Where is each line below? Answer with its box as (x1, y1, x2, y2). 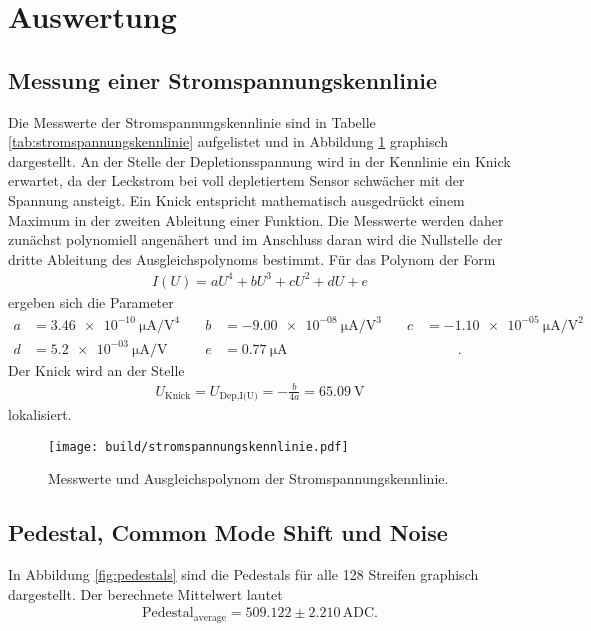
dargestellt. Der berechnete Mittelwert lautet (8, 583, 283, 604)
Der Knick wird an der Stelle (8, 359, 185, 380)
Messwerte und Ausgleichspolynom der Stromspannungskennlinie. (48, 468, 449, 489)
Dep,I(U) (219, 391, 258, 402)
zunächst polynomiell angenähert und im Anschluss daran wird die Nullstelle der (8, 229, 503, 250)
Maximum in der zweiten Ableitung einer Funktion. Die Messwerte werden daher (8, 209, 504, 230)
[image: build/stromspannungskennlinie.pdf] (48, 439, 349, 454)
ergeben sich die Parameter (8, 291, 174, 312)
